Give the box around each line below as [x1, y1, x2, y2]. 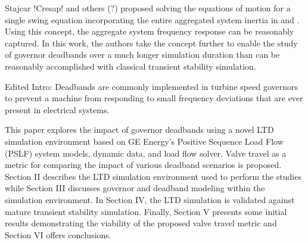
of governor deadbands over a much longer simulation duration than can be [5, 48, 280, 61]
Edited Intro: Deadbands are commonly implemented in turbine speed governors [5, 80, 298, 92]
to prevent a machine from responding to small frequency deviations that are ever [5, 92, 303, 104]
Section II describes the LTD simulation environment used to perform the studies [5, 170, 301, 182]
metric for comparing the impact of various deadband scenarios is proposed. [5, 158, 282, 171]
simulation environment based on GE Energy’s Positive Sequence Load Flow [5, 135, 284, 147]
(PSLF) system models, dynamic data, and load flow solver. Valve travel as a [5, 147, 287, 159]
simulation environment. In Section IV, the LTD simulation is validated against [5, 193, 295, 205]
